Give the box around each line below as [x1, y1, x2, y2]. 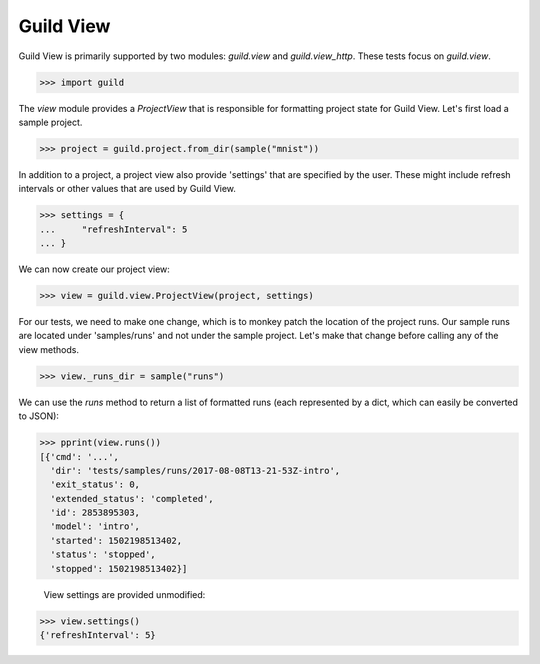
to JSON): [18, 410, 60, 422]
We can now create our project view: [18, 263, 170, 275]
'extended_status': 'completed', [50, 493, 214, 504]
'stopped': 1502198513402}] [50, 563, 188, 574]
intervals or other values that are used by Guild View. [18, 183, 237, 195]
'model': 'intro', [50, 521, 140, 532]
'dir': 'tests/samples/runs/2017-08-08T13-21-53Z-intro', [50, 465, 341, 476]
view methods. [18, 343, 80, 355]
